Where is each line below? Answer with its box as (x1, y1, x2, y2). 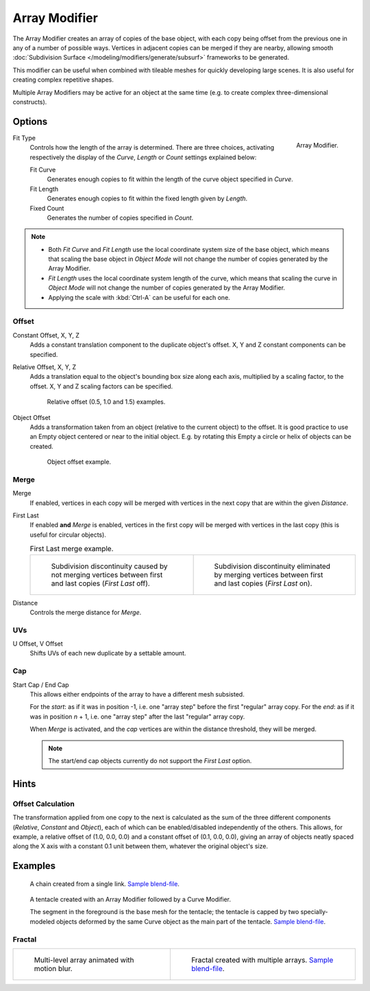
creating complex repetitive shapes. (12, 75, 114, 84)
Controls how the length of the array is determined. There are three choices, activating (29, 143, 275, 152)
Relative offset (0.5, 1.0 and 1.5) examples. (47, 398, 166, 406)
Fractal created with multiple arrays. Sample (190, 955, 334, 965)
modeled (29, 917, 55, 926)
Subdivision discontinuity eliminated (214, 561, 331, 571)
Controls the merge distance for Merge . (29, 608, 142, 616)
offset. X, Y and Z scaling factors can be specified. (29, 382, 173, 390)
